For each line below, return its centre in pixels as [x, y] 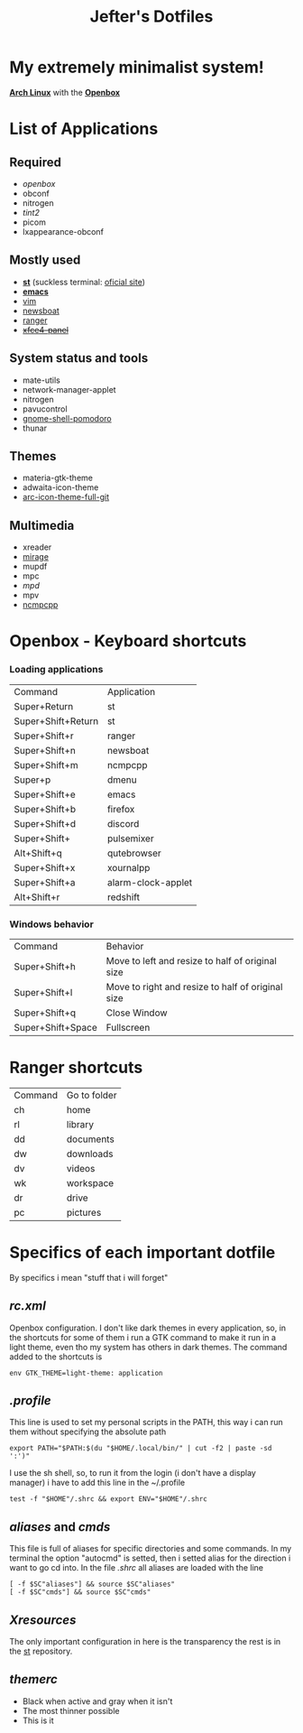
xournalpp [129, 867]
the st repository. [41, 1651]
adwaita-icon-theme [60, 487]
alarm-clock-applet [150, 882]
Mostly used [45, 260]
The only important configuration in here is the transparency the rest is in [145, 1642]
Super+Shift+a [45, 882]
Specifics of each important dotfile [142, 1253]
